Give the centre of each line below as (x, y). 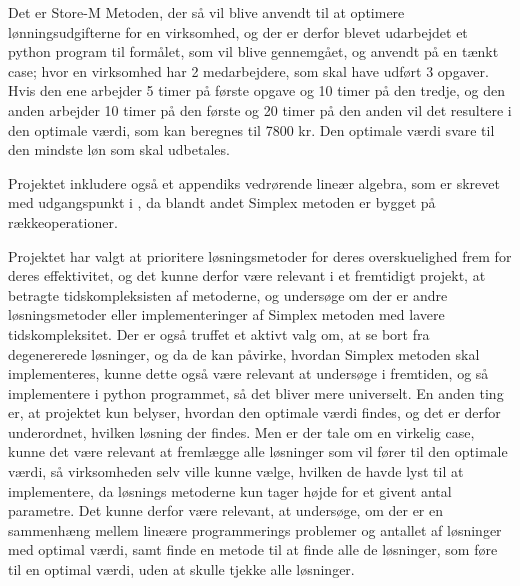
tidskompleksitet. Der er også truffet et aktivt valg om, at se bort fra (219, 333)
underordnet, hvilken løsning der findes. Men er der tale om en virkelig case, (241, 431)
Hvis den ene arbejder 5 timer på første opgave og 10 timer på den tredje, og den (256, 90)
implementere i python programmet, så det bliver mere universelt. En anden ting (256, 392)
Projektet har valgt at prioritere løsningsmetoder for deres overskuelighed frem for (260, 255)
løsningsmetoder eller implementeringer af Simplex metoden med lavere (226, 314)
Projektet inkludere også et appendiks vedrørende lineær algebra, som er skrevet (254, 182)
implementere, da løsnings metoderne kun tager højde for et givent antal (230, 490)
